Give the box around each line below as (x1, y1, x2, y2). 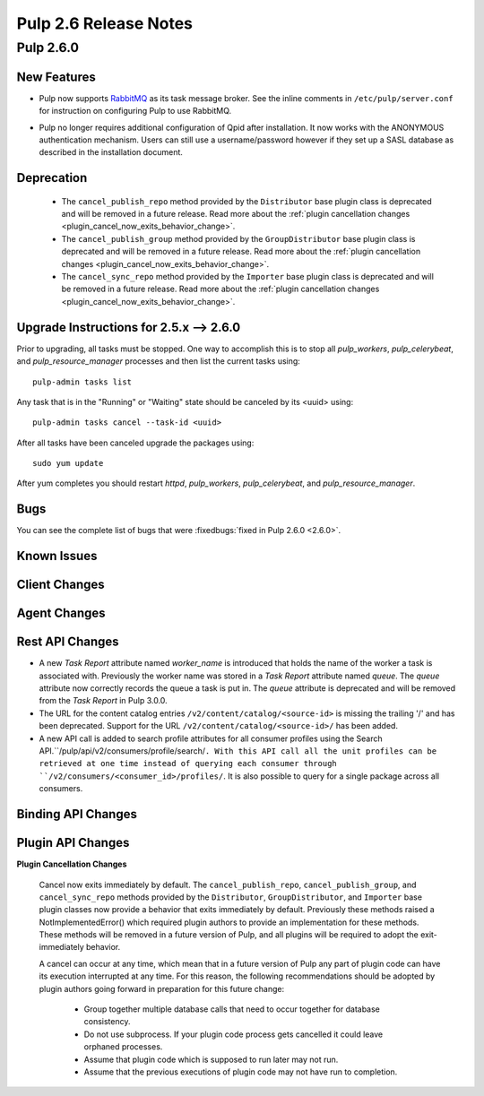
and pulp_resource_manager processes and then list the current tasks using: (16, 356, 300, 367)
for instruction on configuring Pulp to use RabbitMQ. (39, 106, 232, 117)
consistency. (83, 1016, 131, 1027)
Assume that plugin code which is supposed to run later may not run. (83, 1054, 339, 1065)
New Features (16, 69, 96, 84)
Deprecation (16, 170, 88, 186)
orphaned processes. (83, 1041, 163, 1052)
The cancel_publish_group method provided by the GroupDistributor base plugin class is (61, 233, 416, 244)
